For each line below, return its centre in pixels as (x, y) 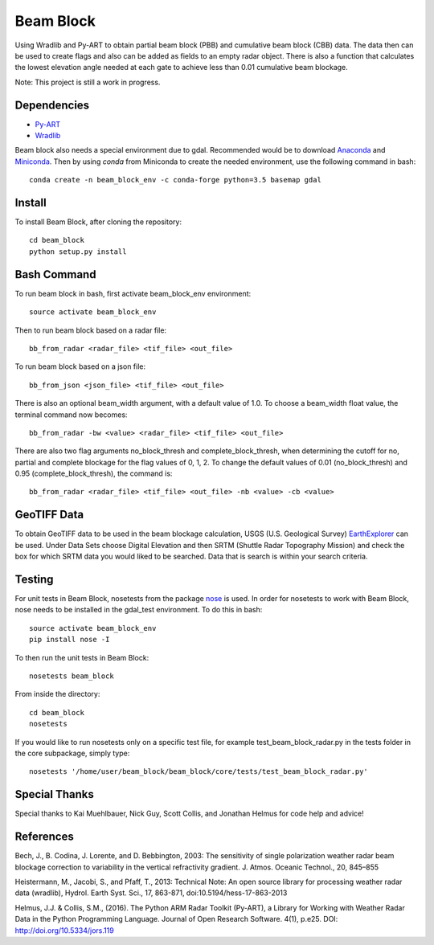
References (44, 837)
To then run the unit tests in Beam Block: (82, 657)
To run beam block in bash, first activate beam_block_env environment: (133, 293)
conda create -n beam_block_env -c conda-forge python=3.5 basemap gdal (175, 180)
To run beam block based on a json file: (80, 366)
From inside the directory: (57, 694)
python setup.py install (78, 252)
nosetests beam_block (72, 676)
